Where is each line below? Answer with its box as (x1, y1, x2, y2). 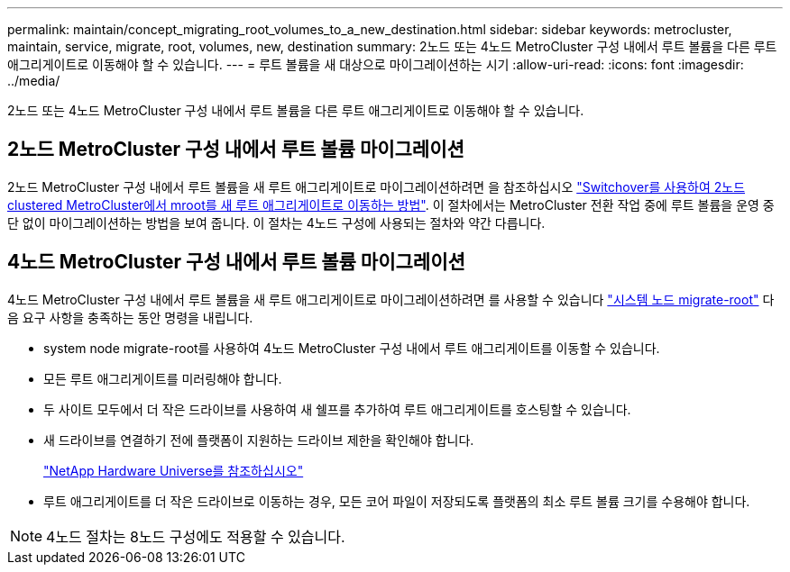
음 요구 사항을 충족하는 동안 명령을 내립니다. (7, 309, 253, 325)
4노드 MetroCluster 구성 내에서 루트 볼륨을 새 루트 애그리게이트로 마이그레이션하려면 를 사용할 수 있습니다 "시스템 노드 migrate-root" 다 (7, 291, 775, 307)
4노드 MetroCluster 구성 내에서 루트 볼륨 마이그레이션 (7, 250, 465, 274)
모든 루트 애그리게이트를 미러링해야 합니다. (43, 370, 282, 386)
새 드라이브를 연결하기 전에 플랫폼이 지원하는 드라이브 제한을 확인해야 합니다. (43, 431, 474, 448)
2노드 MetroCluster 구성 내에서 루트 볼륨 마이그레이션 (7, 138, 464, 161)
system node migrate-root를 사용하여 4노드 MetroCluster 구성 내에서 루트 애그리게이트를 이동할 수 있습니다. (43, 340, 660, 356)
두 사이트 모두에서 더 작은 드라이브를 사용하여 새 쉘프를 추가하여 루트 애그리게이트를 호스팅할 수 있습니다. (43, 401, 631, 417)
